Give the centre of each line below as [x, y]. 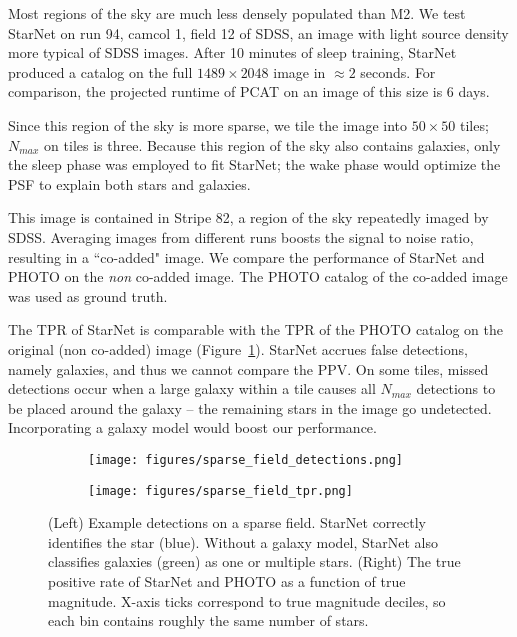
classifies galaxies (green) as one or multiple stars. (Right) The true [254, 561]
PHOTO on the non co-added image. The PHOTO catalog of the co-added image [258, 276]
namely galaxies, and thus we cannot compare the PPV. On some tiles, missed [248, 368]
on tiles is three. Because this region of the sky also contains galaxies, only [272, 144]
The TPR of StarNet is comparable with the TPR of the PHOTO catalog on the [255, 329]
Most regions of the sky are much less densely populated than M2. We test [237, 13]
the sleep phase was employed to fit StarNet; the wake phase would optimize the [254, 164]
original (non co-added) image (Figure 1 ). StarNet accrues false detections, [238, 348]
